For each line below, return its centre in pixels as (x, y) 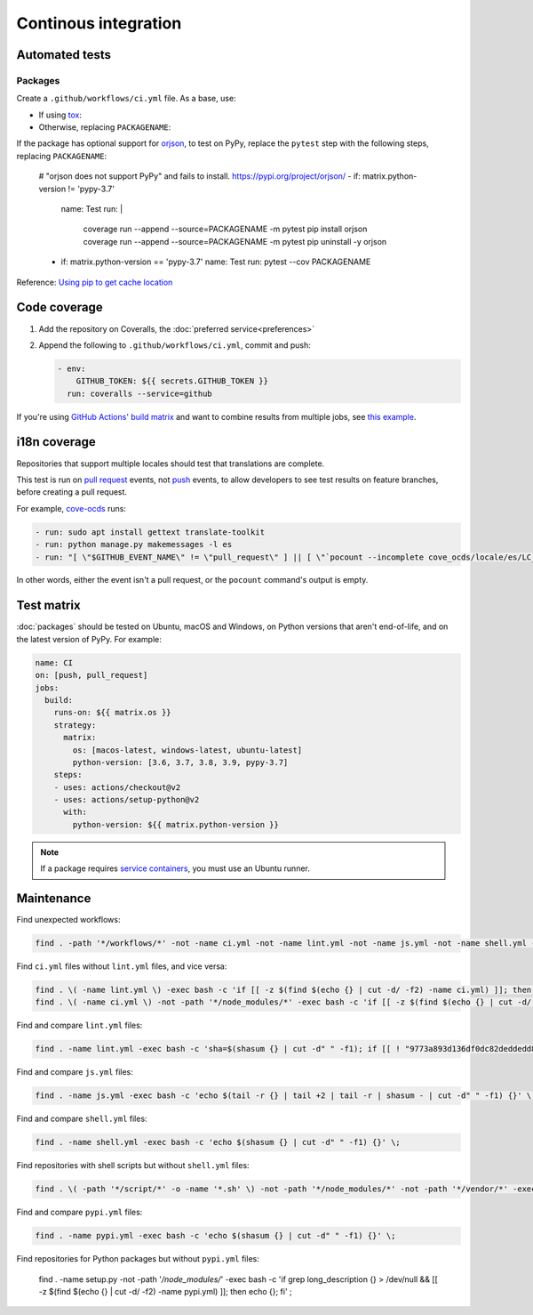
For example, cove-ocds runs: (71, 508)
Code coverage (60, 307)
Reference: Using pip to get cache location (95, 282)
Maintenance (54, 899)
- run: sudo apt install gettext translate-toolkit (150, 532)
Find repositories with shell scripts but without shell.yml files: (133, 1166)
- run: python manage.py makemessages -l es (134, 545)
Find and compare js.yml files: (75, 1072)
